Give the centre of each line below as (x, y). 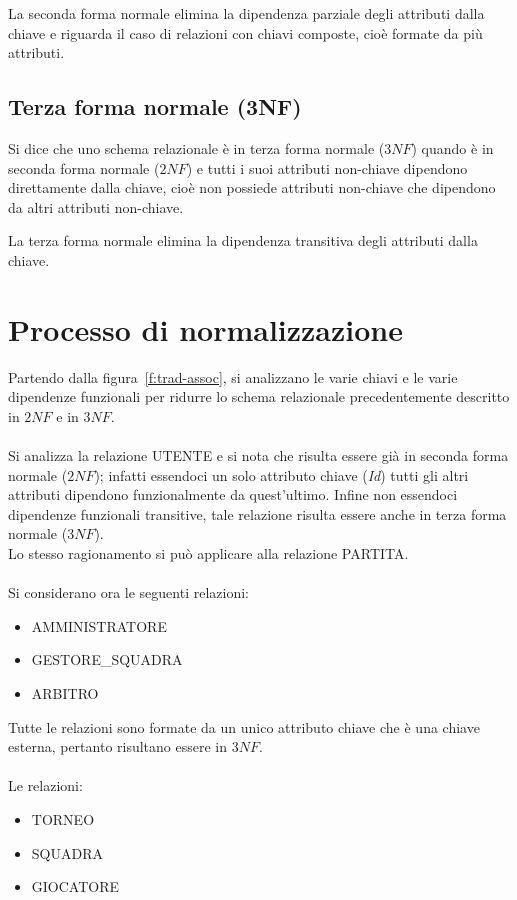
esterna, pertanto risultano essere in (118, 746)
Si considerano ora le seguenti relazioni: (128, 592)
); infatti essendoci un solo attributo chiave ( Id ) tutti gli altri (281, 474)
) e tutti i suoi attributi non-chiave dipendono (327, 167)
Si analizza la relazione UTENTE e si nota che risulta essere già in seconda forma (258, 455)
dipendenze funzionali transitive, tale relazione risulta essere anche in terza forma (257, 513)
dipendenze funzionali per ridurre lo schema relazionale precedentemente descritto (259, 396)
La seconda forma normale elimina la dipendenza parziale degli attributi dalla (246, 13)
